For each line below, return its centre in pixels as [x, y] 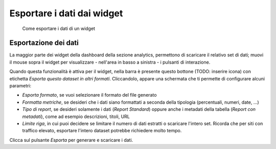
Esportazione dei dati [44, 43]
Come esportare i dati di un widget [59, 28]
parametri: [20, 86]
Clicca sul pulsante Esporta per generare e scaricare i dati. [71, 140]
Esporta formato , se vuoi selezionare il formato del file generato [89, 95]
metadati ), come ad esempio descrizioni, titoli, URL [76, 116]
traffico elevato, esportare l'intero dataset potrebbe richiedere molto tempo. [102, 131]
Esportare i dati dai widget [66, 13]
